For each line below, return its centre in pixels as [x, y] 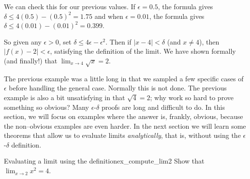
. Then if [118, 41]
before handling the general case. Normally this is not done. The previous [118, 88]
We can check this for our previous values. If [70, 6]
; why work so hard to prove [192, 97]
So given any [23, 41]
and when [109, 16]
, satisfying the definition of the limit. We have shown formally [143, 51]
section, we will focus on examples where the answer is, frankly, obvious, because [124, 116]
